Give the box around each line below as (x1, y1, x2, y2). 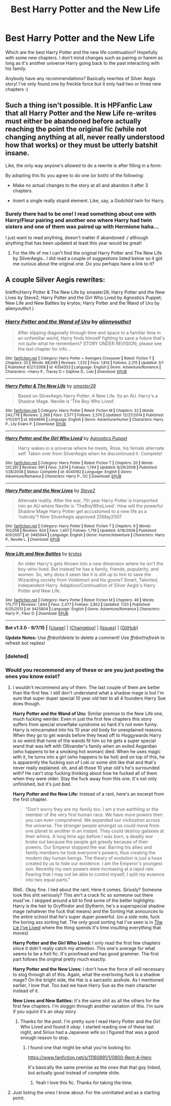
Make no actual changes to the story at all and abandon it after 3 (12, 182, 149, 188)
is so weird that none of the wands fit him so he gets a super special (12, 738, 156, 744)
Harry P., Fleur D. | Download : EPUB (5, 611, 69, 616)
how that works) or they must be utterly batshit (5, 141, 158, 150)
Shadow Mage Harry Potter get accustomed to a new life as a (17, 508, 147, 514)
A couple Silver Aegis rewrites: (5, 276, 105, 284)
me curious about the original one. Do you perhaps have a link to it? (12, 261, 155, 267)
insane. (5, 149, 30, 158)
